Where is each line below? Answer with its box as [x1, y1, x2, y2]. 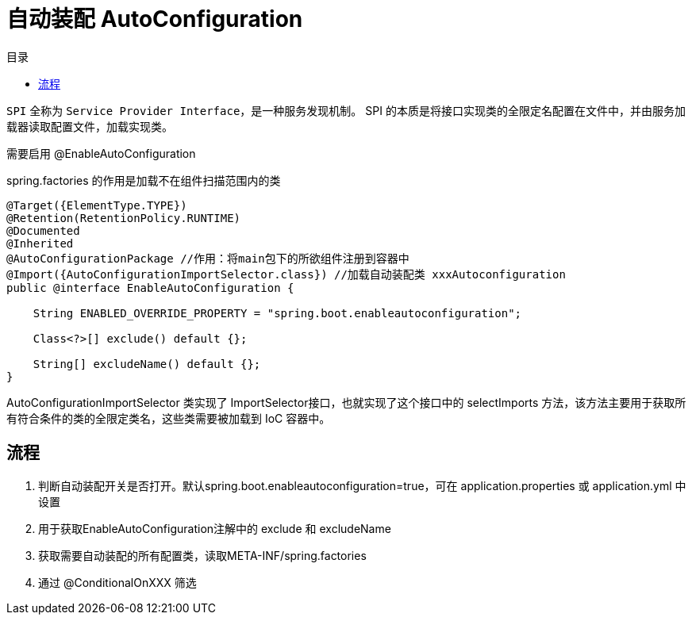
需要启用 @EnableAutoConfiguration [6, 146, 196, 160]
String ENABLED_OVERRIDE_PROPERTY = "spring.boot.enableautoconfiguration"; [33, 306, 522, 320]
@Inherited [6, 236, 74, 250]
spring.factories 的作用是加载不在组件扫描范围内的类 [6, 173, 281, 187]
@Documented [6, 224, 80, 237]
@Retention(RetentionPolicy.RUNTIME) [6, 211, 241, 224]
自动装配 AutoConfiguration [6, 6, 303, 33]
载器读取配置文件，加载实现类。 [6, 119, 173, 133]
